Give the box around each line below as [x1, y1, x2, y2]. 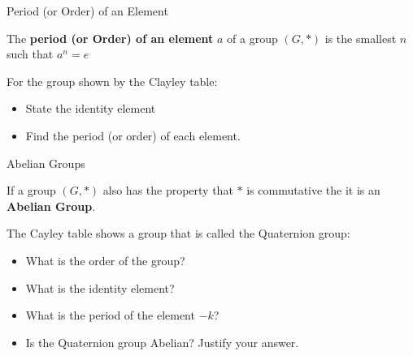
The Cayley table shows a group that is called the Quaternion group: [7, 225, 350, 242]
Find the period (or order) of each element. [25, 127, 241, 144]
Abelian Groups [7, 154, 85, 171]
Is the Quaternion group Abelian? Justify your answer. [25, 333, 299, 350]
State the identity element [25, 100, 156, 117]
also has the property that [102, 182, 233, 199]
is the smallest [324, 29, 397, 46]
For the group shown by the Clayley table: [7, 72, 218, 89]
